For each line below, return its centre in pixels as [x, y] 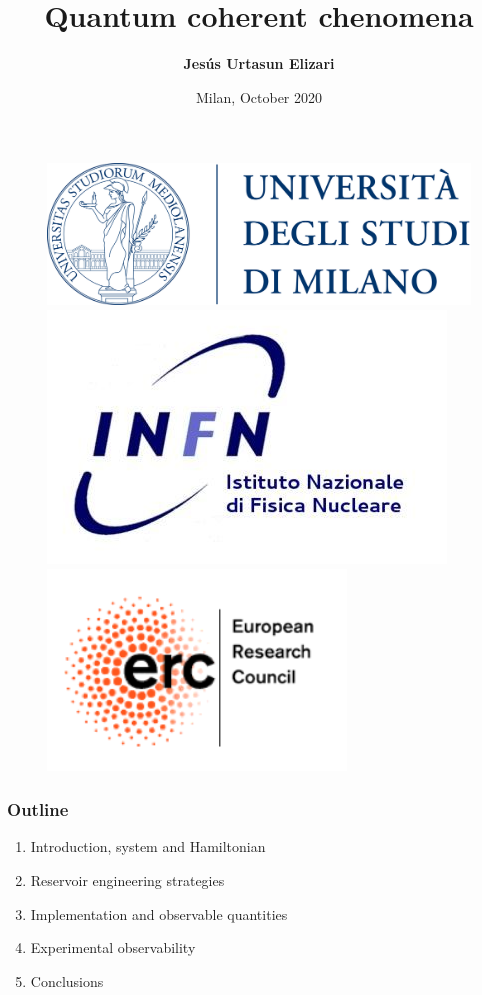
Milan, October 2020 [259, 96]
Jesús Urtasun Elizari [259, 63]
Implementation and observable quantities [159, 913]
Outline [38, 809]
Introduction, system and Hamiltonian [148, 846]
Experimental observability [113, 947]
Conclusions [67, 980]
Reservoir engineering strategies [127, 879]
